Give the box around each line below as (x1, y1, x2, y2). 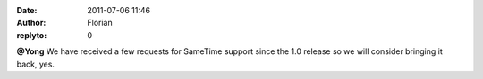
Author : (16, 18, 47, 28)
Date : (16, 5, 38, 15)
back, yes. (16, 59, 55, 69)
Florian (87, 18, 113, 28)
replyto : (16, 29, 47, 40)
